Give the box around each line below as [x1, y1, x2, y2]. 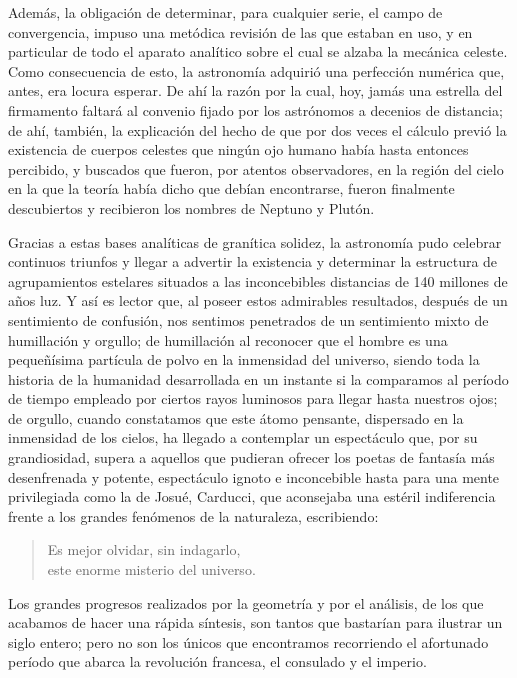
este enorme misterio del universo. [47, 559, 256, 580]
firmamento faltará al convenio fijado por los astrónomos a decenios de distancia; [8, 99, 503, 120]
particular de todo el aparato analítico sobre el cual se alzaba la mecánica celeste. [8, 41, 508, 62]
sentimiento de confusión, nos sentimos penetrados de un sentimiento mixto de [8, 309, 489, 330]
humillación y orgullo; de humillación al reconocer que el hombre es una [8, 329, 448, 350]
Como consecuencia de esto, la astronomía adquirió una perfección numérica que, [8, 60, 505, 81]
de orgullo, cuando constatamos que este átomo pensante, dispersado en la [8, 407, 464, 428]
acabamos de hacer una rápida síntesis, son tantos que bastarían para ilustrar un [8, 612, 503, 633]
